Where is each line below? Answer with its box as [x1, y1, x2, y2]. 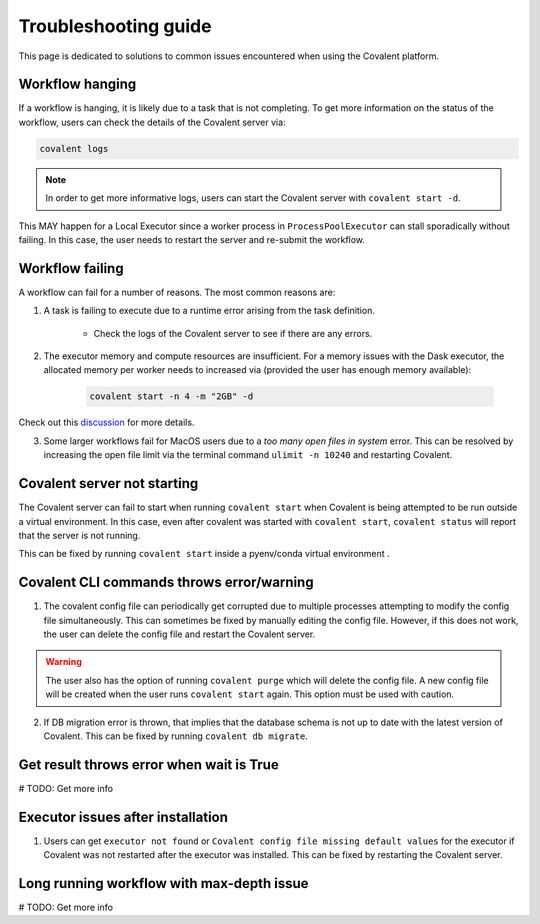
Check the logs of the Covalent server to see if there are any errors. [93, 327, 373, 339]
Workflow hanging [18, 76, 137, 93]
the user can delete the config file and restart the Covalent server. [43, 628, 316, 640]
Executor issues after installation [18, 808, 229, 825]
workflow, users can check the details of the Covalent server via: [18, 116, 286, 128]
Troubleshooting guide [18, 15, 212, 37]
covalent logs [39, 143, 109, 154]
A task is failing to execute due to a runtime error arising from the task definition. [43, 305, 375, 317]
